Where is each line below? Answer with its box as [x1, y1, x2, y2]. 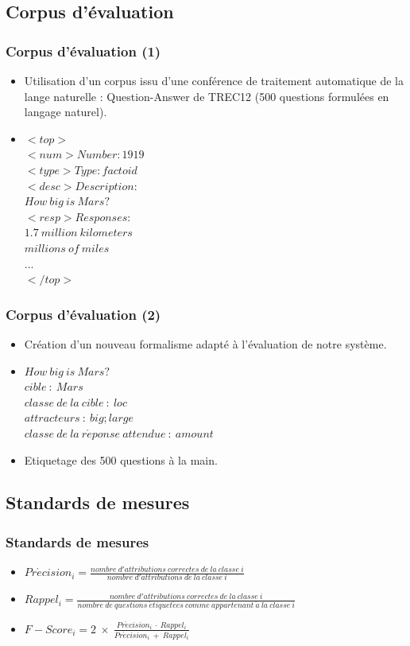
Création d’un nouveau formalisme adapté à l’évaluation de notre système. [24, 335, 387, 352]
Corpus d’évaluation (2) [6, 304, 161, 324]
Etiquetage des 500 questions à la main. [24, 451, 218, 468]
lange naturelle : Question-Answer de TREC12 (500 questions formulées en [24, 88, 389, 104]
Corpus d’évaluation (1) [6, 41, 161, 60]
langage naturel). [24, 103, 107, 120]
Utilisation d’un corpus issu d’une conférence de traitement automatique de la [24, 72, 404, 88]
